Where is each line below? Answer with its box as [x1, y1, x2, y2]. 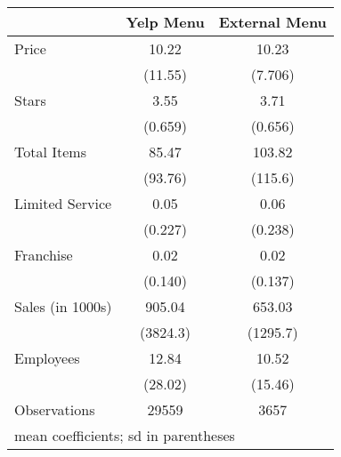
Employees [14, 348, 80, 368]
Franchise [14, 245, 73, 265]
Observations [14, 399, 95, 420]
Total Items [14, 141, 86, 162]
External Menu [218, 12, 327, 32]
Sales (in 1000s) [14, 296, 112, 317]
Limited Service [14, 193, 112, 213]
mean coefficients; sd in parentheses [14, 425, 235, 445]
